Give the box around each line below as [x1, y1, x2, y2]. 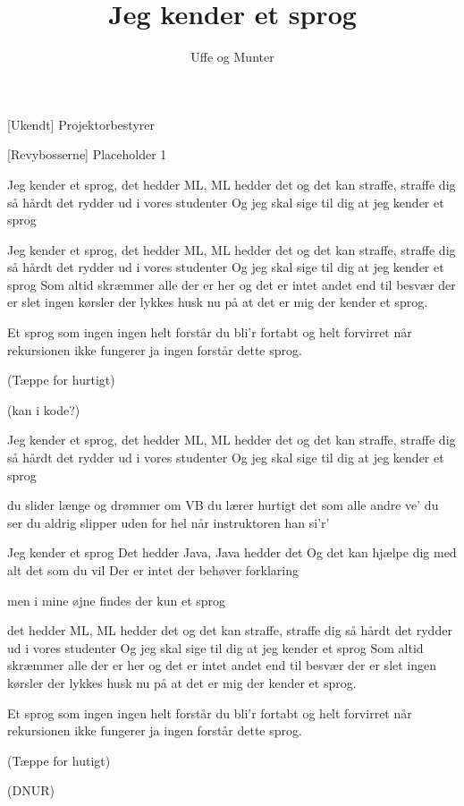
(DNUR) [7, 781, 55, 800]
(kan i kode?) [7, 400, 80, 419]
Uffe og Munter [190, 47, 274, 66]
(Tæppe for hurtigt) [7, 370, 115, 389]
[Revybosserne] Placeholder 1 [7, 145, 167, 164]
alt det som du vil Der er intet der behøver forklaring [7, 561, 299, 579]
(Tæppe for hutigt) [7, 751, 111, 769]
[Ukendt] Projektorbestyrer [7, 115, 155, 133]
